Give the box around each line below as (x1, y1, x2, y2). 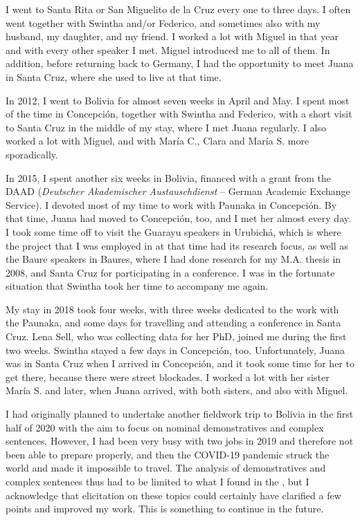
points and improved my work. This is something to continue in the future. (6, 501, 324, 516)
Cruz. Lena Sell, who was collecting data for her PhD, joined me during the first (6, 329, 347, 344)
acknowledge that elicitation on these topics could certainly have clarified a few (6, 488, 341, 502)
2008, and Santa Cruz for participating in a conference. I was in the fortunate (6, 265, 335, 279)
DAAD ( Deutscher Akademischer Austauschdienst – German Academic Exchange (6, 184, 350, 198)
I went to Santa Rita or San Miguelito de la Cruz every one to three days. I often (6, 2, 351, 16)
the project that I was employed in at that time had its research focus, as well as (6, 238, 348, 252)
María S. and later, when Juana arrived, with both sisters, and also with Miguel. (6, 383, 348, 398)
